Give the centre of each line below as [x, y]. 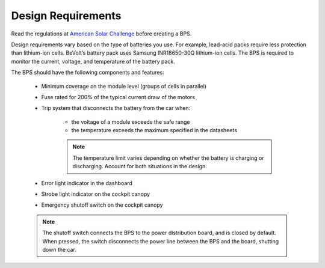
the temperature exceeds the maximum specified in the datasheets [154, 130]
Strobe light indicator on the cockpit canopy [96, 194]
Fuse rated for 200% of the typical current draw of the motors [118, 97]
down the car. [59, 249]
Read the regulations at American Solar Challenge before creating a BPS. [101, 34]
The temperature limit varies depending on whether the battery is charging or [168, 158]
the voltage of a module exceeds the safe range [131, 122]
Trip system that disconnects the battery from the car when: [116, 108]
